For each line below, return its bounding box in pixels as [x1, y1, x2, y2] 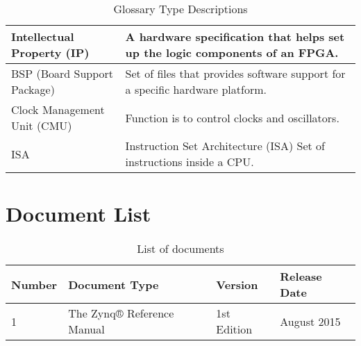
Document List [6, 199, 151, 228]
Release [280, 268, 322, 285]
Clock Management [11, 101, 105, 117]
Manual [68, 321, 105, 338]
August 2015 [280, 313, 341, 329]
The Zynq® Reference [68, 305, 174, 322]
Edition [216, 321, 253, 338]
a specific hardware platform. [125, 81, 267, 97]
